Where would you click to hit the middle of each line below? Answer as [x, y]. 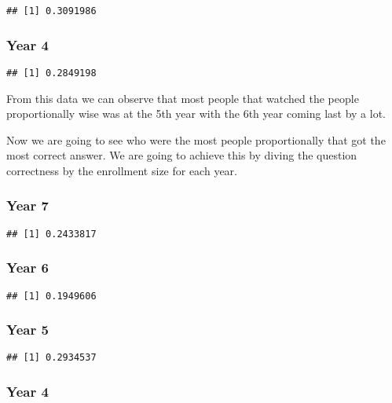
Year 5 [27, 330]
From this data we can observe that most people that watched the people [183, 98]
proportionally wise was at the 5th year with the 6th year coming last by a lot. [196, 114]
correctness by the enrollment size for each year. [122, 170]
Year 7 [27, 205]
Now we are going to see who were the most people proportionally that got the [196, 139]
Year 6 [27, 267]
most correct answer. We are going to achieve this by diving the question [182, 155]
